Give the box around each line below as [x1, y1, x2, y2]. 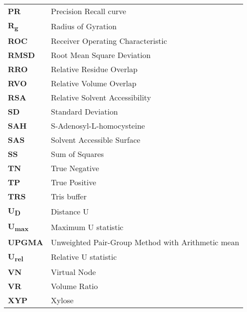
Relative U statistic [51, 251, 117, 263]
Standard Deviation [51, 106, 118, 117]
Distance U [51, 205, 89, 217]
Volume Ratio [51, 280, 98, 292]
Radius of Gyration [51, 20, 117, 32]
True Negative [51, 162, 99, 174]
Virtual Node [51, 266, 96, 277]
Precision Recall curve [51, 5, 126, 17]
